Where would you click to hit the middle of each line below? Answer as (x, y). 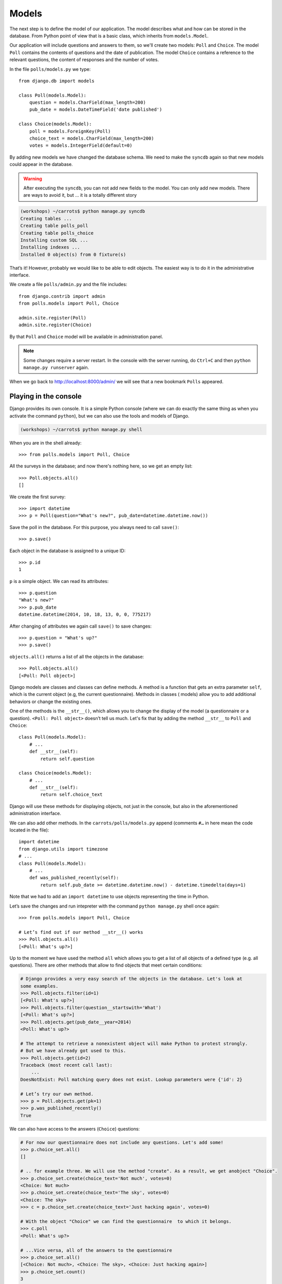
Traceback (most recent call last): (67, 1065)
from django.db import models (57, 81)
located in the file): (29, 830)
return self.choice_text (71, 795)
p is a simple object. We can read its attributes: (59, 581)
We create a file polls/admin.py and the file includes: (68, 285)
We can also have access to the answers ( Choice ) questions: (75, 1129)
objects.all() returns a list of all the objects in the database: (77, 656)
